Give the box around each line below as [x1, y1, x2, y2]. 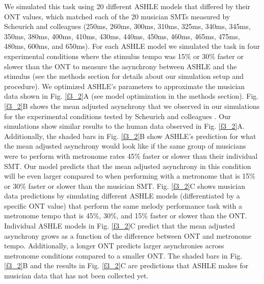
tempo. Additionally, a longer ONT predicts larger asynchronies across [4, 240, 224, 251]
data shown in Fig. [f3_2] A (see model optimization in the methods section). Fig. [4, 91, 259, 101]
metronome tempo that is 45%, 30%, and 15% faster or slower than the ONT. [4, 210, 247, 221]
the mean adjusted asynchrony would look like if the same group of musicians [4, 140, 246, 151]
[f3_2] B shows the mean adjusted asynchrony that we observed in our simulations [4, 100, 260, 111]
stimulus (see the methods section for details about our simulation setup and [4, 71, 244, 81]
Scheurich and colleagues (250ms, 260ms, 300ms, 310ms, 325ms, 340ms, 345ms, [4, 21, 251, 32]
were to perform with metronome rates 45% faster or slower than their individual [4, 150, 258, 161]
